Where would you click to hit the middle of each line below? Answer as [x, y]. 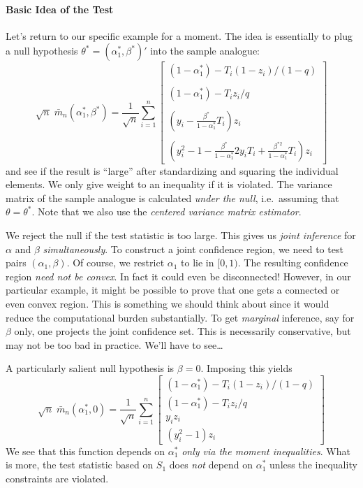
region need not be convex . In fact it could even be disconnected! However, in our [178, 276]
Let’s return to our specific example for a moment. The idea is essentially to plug [179, 35]
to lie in [198, 263]
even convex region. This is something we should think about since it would [168, 303]
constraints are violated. [57, 479]
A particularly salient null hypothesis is [90, 368]
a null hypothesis [42, 51]
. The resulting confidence [293, 263]
